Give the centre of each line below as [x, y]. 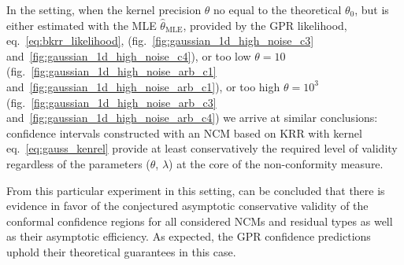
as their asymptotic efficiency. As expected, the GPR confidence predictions [189, 236]
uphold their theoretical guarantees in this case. [121, 251]
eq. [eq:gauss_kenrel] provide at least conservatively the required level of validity [202, 148]
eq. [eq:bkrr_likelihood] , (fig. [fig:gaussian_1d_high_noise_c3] [160, 40]
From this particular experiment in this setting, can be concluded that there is [196, 190]
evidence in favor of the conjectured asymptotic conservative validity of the [187, 206]
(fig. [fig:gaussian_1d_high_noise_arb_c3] [111, 102]
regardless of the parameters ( [78, 163]
